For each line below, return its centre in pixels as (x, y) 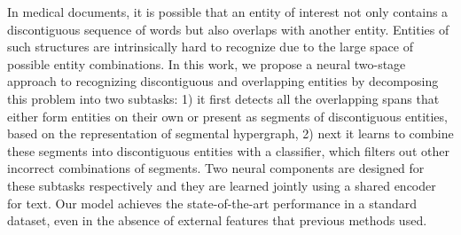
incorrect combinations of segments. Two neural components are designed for (216, 168)
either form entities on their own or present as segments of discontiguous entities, (227, 116)
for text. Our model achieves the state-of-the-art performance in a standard (212, 203)
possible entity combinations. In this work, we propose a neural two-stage (207, 63)
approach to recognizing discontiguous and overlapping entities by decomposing (223, 81)
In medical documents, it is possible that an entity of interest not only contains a (228, 12)
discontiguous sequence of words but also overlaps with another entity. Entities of (228, 29)
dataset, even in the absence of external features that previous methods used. (217, 220)
